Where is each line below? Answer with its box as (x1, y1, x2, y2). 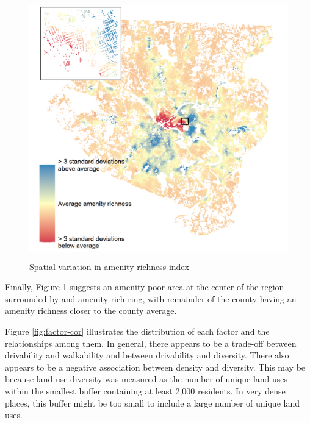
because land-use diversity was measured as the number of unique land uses (5, 372, 288, 385)
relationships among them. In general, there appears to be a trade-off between (5, 336, 297, 349)
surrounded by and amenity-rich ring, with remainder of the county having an (5, 292, 297, 305)
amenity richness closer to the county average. (5, 304, 177, 317)
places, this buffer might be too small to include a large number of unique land (5, 396, 300, 409)
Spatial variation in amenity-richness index (29, 260, 189, 272)
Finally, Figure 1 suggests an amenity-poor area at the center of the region (5, 280, 284, 293)
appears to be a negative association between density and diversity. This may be (5, 360, 306, 373)
